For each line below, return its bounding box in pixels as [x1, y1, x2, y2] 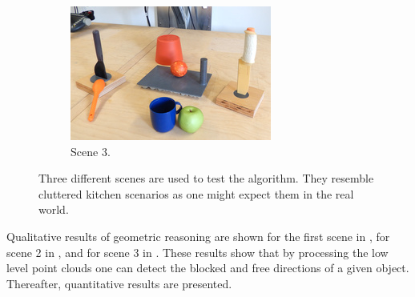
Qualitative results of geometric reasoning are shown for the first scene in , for [6, 227, 390, 244]
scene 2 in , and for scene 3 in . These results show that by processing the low [6, 243, 389, 260]
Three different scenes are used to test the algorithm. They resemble [38, 170, 374, 187]
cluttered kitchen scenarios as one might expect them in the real [38, 185, 354, 202]
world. [38, 201, 69, 218]
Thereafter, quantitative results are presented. [6, 275, 232, 291]
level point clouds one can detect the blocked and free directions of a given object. [6, 259, 409, 276]
